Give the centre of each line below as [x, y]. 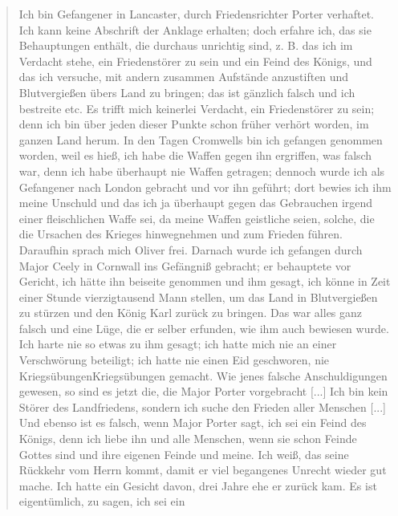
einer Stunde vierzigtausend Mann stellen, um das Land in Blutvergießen [198, 297]
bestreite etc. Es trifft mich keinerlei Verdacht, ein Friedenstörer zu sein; [197, 108]
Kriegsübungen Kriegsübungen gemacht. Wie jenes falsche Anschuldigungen [203, 375]
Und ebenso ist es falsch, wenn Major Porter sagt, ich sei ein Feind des [193, 423]
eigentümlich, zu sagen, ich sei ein [102, 501]
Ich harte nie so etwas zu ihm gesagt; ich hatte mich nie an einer [178, 344]
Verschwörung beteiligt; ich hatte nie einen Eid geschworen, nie [174, 360]
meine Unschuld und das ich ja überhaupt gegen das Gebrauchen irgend [196, 203]
